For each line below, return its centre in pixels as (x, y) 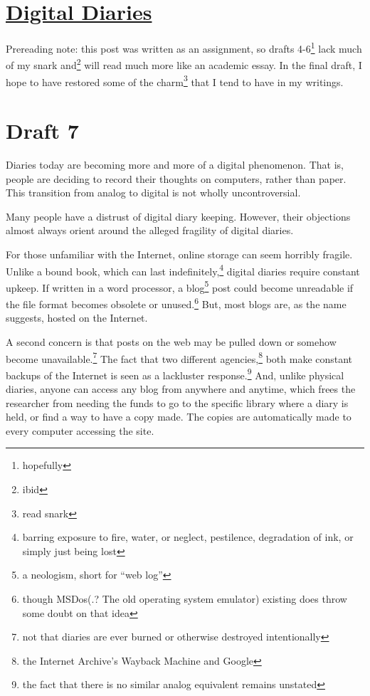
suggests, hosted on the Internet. (77, 318)
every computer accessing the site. (80, 430)
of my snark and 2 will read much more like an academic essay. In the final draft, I (184, 64)
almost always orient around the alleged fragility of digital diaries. (150, 230)
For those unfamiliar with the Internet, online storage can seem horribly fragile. (179, 254)
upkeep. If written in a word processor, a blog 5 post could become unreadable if (180, 286)
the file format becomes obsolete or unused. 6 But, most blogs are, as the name (176, 303)
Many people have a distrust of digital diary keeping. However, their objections (178, 216)
